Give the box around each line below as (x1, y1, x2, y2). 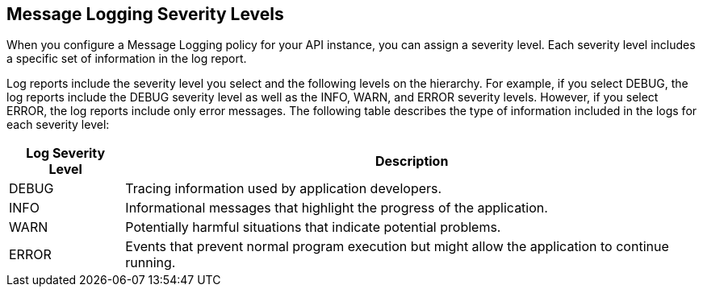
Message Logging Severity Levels (6, 4, 284, 24)
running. (125, 254, 176, 271)
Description (375, 153, 449, 170)
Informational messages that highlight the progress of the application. (125, 200, 548, 217)
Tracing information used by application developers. (125, 180, 442, 197)
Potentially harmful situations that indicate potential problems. (125, 219, 501, 236)
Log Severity (26, 145, 106, 162)
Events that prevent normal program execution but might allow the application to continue (125, 238, 669, 255)
